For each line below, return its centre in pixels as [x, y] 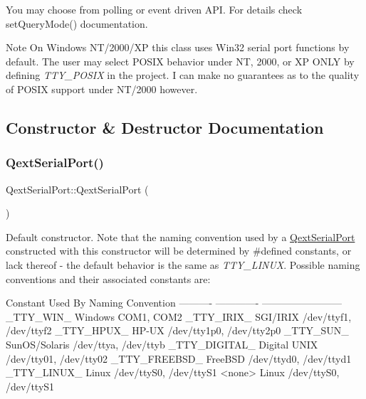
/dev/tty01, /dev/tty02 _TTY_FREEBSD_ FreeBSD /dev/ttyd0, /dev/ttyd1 [179, 358]
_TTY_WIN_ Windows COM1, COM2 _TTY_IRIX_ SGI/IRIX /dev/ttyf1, [179, 316]
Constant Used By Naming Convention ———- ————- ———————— [174, 303]
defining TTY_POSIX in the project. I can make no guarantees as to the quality [183, 75]
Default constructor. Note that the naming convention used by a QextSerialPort [181, 236]
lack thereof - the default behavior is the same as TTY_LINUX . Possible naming [183, 264]
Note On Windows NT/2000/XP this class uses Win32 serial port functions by [178, 47]
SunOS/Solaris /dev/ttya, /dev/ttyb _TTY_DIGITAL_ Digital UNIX [162, 344]
